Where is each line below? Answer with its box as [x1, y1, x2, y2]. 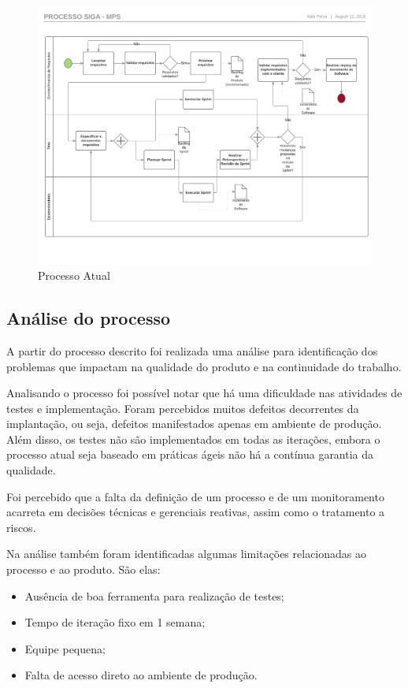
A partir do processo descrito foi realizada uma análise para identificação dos [6, 342, 378, 359]
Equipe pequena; [24, 640, 106, 656]
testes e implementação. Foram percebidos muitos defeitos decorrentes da [6, 400, 359, 416]
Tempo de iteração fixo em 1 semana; [24, 614, 206, 630]
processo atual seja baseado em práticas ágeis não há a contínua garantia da [6, 446, 374, 463]
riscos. [6, 519, 36, 535]
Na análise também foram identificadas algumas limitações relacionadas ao [6, 545, 366, 562]
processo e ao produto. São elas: [6, 561, 161, 578]
